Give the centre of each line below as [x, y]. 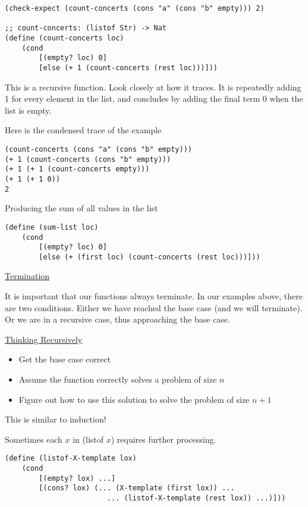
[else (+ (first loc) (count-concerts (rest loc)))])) [150, 257]
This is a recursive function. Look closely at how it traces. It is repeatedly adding [153, 87]
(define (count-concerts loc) [65, 38]
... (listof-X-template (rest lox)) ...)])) [196, 498]
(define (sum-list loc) [52, 227]
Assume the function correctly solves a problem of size [118, 379]
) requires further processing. [164, 439]
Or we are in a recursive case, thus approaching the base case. [117, 319]
